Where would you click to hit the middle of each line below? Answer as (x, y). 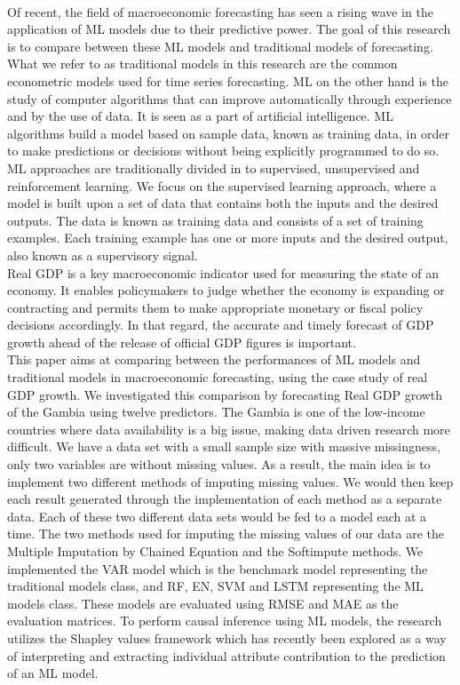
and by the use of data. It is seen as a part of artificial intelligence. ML (200, 116)
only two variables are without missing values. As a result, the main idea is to (219, 464)
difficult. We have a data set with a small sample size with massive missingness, (224, 446)
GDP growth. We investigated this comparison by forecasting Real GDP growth (225, 394)
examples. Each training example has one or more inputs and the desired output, (228, 238)
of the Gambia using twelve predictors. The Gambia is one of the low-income (216, 412)
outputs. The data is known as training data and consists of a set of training (215, 220)
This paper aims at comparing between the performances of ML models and (214, 359)
